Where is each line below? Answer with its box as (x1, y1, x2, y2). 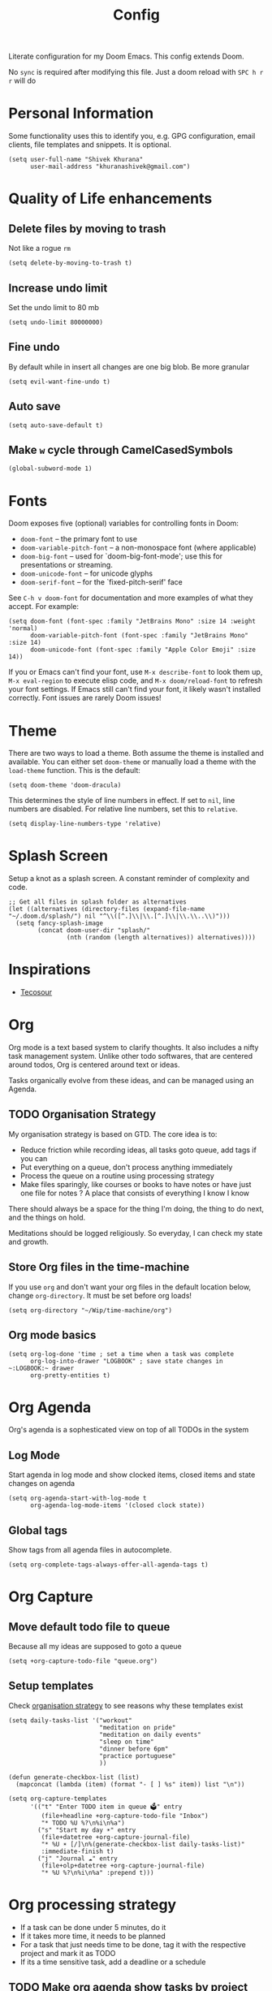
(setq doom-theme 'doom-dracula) (8, 781, 122, 789)
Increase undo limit (8, 281, 108, 295)
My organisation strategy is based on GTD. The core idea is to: (8, 1129, 218, 1138)
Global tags (8, 1523, 67, 1537)
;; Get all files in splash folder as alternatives (8, 898, 187, 906)
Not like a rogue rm (8, 244, 71, 253)
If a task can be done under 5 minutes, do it (19, 1922, 166, 1932)
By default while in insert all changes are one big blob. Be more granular (8, 361, 250, 371)
